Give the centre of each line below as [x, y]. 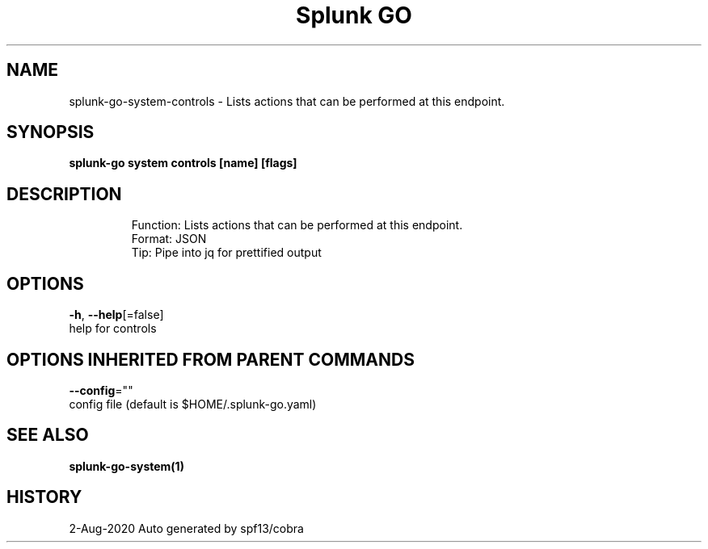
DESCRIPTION [64, 194]
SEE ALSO [48, 435]
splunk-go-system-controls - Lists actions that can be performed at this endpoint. [287, 101]
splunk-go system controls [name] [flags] [183, 163]
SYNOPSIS [51, 132]
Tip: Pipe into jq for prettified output [226, 253]
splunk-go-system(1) [126, 466]
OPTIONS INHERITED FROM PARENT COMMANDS [211, 359]
